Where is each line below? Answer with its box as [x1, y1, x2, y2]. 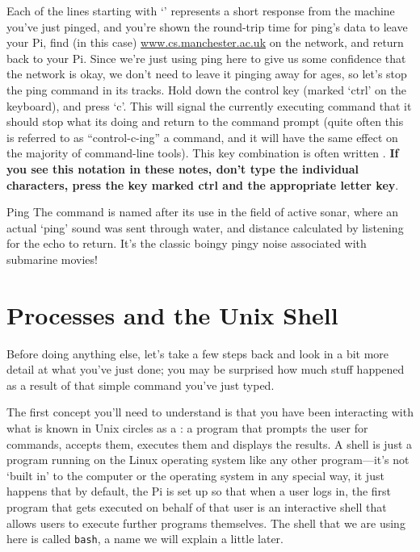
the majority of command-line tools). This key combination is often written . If [6, 144, 399, 161]
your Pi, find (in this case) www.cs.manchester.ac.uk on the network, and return [6, 34, 404, 51]
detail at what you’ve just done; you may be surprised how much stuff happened [6, 361, 405, 378]
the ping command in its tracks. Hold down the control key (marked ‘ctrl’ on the [6, 81, 406, 98]
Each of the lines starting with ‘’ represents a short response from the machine [6, 2, 395, 19]
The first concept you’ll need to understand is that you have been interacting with [6, 404, 414, 420]
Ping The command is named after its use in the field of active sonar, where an [6, 203, 399, 220]
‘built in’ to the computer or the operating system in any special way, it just [6, 466, 384, 483]
